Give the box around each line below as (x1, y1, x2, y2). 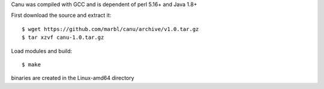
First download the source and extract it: (11, 12, 112, 19)
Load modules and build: (11, 47, 73, 54)
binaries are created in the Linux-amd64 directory (11, 75, 134, 82)
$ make (22, 61, 41, 68)
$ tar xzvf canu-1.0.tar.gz (22, 34, 104, 41)
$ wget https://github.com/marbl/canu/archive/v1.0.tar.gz (22, 26, 199, 32)
